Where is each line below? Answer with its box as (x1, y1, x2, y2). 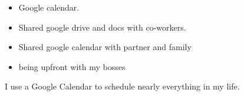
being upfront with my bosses (18, 60, 126, 72)
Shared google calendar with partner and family (18, 41, 192, 53)
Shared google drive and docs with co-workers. (18, 21, 186, 33)
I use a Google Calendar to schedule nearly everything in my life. (5, 80, 240, 92)
